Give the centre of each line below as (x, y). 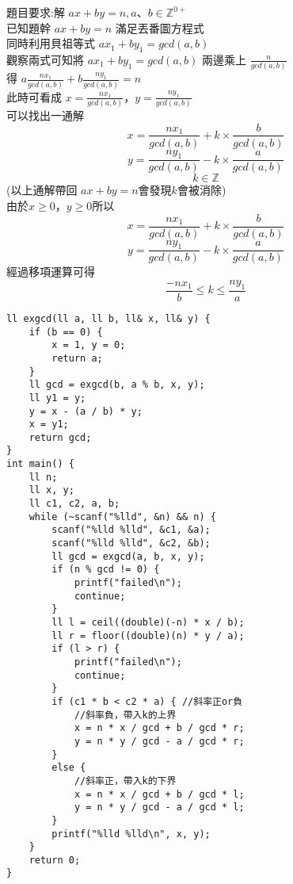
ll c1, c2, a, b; (74, 504)
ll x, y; (51, 490)
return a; (77, 358)
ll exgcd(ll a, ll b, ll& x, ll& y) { (108, 318)
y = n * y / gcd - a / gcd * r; (159, 741)
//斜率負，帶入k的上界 (125, 715)
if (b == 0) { (66, 332)
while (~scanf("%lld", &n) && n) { (122, 517)
